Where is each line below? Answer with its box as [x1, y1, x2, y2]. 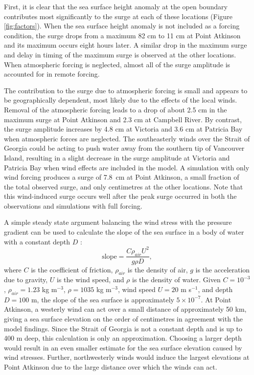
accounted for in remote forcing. [4, 69, 100, 79]
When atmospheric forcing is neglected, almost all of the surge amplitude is [4, 59, 231, 69]
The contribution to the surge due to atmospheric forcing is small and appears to [4, 85, 248, 95]
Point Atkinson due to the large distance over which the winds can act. [4, 361, 217, 372]
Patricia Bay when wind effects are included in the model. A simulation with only [4, 162, 250, 172]
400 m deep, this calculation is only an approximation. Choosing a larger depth [4, 333, 242, 343]
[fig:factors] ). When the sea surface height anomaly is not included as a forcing [4, 21, 240, 31]
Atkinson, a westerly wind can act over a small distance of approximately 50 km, [4, 304, 247, 314]
